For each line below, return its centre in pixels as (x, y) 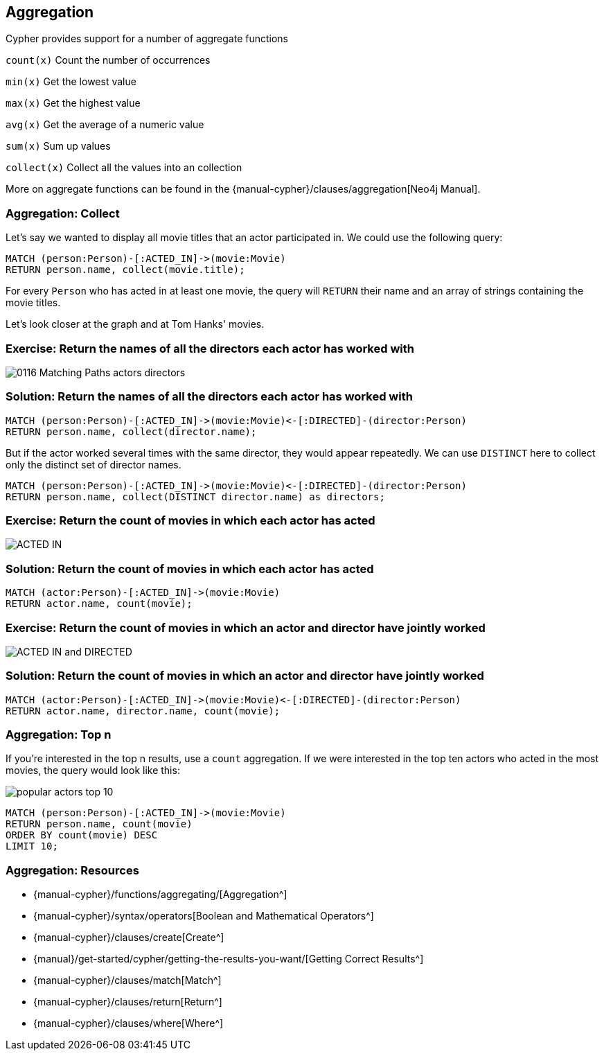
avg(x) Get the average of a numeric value (105, 125)
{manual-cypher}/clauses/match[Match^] (127, 980)
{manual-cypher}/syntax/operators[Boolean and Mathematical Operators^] (204, 916)
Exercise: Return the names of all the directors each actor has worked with (210, 348)
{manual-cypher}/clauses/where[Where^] (128, 1023)
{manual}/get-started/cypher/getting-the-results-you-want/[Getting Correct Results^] (229, 959)
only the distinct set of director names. (94, 464)
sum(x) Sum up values (58, 146)
